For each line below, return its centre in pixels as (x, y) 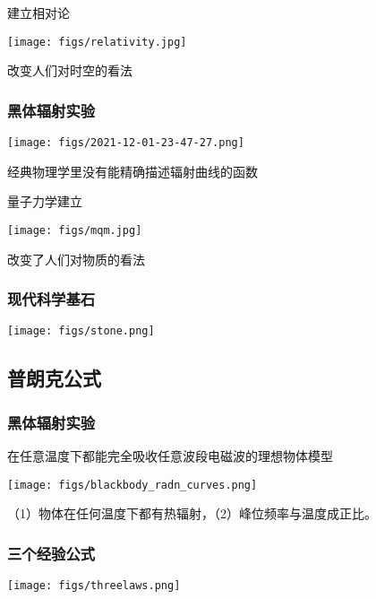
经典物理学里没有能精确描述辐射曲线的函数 (132, 171)
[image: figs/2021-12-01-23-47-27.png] (126, 143)
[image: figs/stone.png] (81, 331)
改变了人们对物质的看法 (76, 259)
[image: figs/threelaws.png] (94, 586)
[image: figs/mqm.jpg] (75, 230)
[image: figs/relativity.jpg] (97, 42)
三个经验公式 (51, 553)
